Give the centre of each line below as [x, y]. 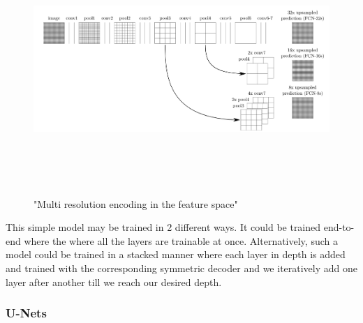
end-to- [339, 227]
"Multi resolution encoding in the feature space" [136, 203]
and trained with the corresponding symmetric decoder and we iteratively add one [182, 268]
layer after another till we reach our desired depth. [114, 281]
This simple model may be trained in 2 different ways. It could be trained [163, 227]
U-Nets [26, 313]
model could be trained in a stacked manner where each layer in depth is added [176, 254]
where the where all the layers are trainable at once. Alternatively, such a [181, 240]
